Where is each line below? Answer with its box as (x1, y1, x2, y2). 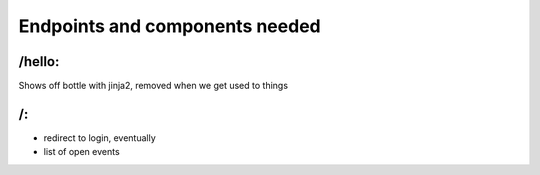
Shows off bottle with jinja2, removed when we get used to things (18, 80, 289, 92)
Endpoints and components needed (18, 15, 321, 37)
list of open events (43, 146, 120, 158)
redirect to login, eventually (43, 131, 157, 144)
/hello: (18, 53, 60, 70)
